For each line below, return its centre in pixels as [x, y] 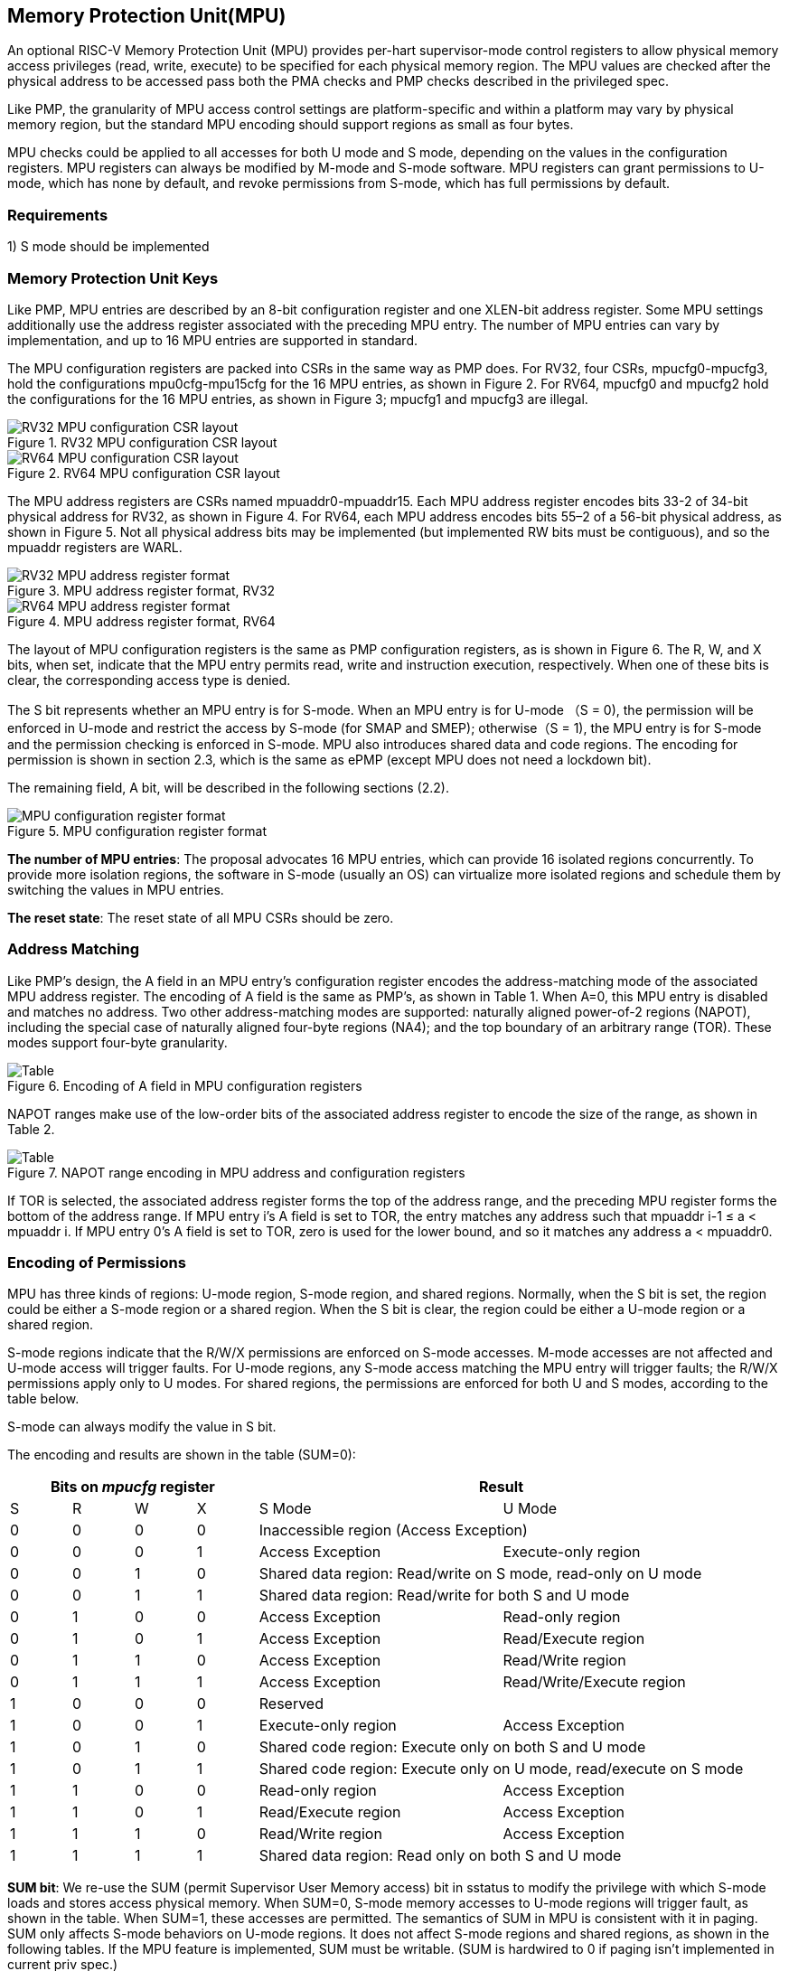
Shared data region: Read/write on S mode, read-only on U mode [480, 1574]
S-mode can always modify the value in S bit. [142, 1427]
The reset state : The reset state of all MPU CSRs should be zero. [201, 917]
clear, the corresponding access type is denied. [149, 680]
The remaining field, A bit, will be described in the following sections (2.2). [228, 787]
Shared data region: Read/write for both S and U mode [444, 1596]
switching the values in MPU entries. [116, 889]
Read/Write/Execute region [594, 1682]
